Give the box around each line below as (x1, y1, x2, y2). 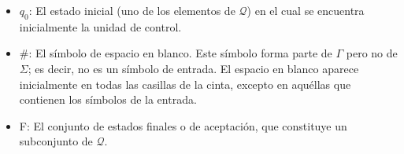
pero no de (346, 45, 398, 61)
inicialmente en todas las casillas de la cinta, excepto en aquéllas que (19, 75, 351, 92)
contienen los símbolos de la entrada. (19, 91, 197, 108)
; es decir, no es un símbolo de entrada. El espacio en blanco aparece (28, 60, 359, 76)
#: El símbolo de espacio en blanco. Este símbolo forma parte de (19, 45, 332, 61)
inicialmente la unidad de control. (19, 18, 182, 35)
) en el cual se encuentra (246, 2, 365, 18)
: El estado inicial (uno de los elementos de (28, 2, 235, 18)
